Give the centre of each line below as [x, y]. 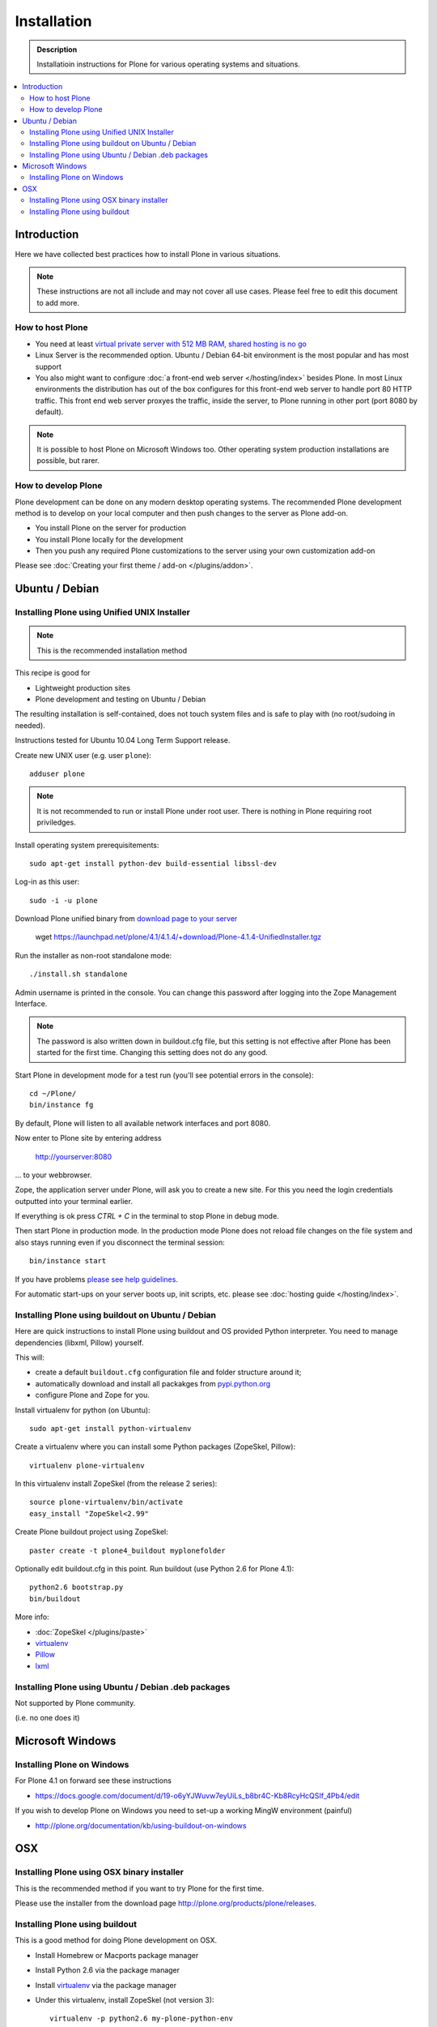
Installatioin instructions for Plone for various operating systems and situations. [169, 64]
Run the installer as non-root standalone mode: [93, 955]
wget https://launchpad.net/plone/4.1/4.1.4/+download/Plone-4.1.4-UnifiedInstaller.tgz [178, 937]
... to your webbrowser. [53, 1175]
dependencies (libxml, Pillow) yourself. [79, 1343]
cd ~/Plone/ [53, 1093]
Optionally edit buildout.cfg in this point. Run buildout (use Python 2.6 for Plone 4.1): [155, 1569]
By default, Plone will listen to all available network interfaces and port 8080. [143, 1123]
